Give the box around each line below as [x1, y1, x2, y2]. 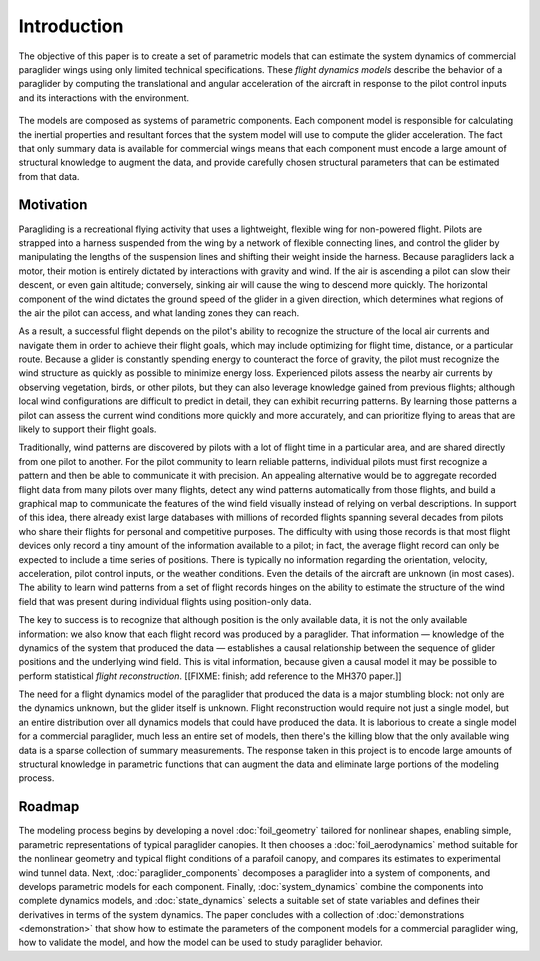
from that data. [18, 170, 80, 182]
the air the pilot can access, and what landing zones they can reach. [18, 306, 300, 319]
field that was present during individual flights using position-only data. [18, 595, 312, 607]
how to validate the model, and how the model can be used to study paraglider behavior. [18, 936, 384, 949]
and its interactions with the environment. [18, 91, 190, 104]
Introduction [18, 15, 124, 37]
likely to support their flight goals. [18, 423, 157, 435]
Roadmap [18, 798, 80, 815]
